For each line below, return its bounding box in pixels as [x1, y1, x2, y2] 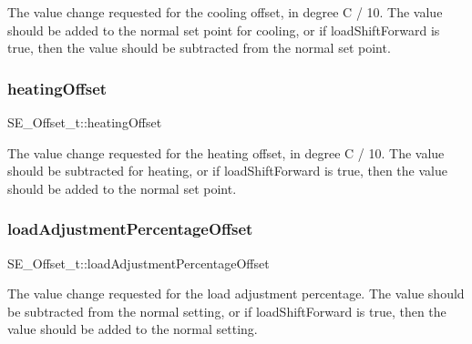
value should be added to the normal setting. [7, 319, 258, 339]
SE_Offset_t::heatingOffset [7, 113, 162, 131]
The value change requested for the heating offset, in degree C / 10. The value [7, 143, 445, 162]
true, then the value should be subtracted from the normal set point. [7, 38, 391, 57]
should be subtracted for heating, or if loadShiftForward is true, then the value [7, 161, 447, 180]
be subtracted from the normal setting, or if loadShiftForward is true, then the [7, 301, 446, 320]
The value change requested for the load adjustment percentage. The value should [7, 284, 465, 303]
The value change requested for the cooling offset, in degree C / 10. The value [7, 3, 443, 21]
